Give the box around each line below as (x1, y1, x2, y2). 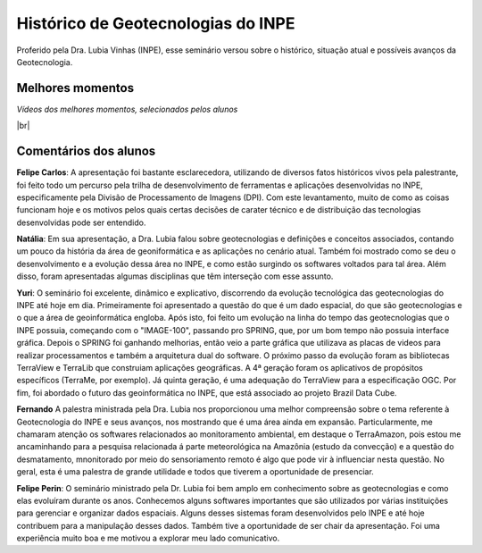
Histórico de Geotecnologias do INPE (16, 13, 295, 33)
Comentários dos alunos (16, 144, 156, 159)
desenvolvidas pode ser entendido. (16, 217, 146, 228)
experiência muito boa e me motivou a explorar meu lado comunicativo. (16, 532, 280, 544)
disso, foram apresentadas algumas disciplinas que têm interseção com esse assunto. (16, 271, 334, 281)
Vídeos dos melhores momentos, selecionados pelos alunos (16, 104, 238, 114)
